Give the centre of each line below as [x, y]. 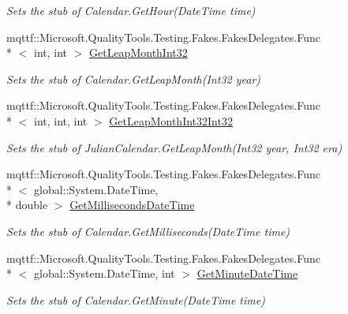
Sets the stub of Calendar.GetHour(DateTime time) [131, 10]
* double [27, 205]
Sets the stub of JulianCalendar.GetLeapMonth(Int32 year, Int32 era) [174, 147]
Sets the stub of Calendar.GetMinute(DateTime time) [136, 299]
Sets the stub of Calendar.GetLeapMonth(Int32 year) [134, 78]
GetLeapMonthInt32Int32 [171, 120]
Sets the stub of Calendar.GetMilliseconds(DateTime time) [148, 231]
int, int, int [60, 120]
